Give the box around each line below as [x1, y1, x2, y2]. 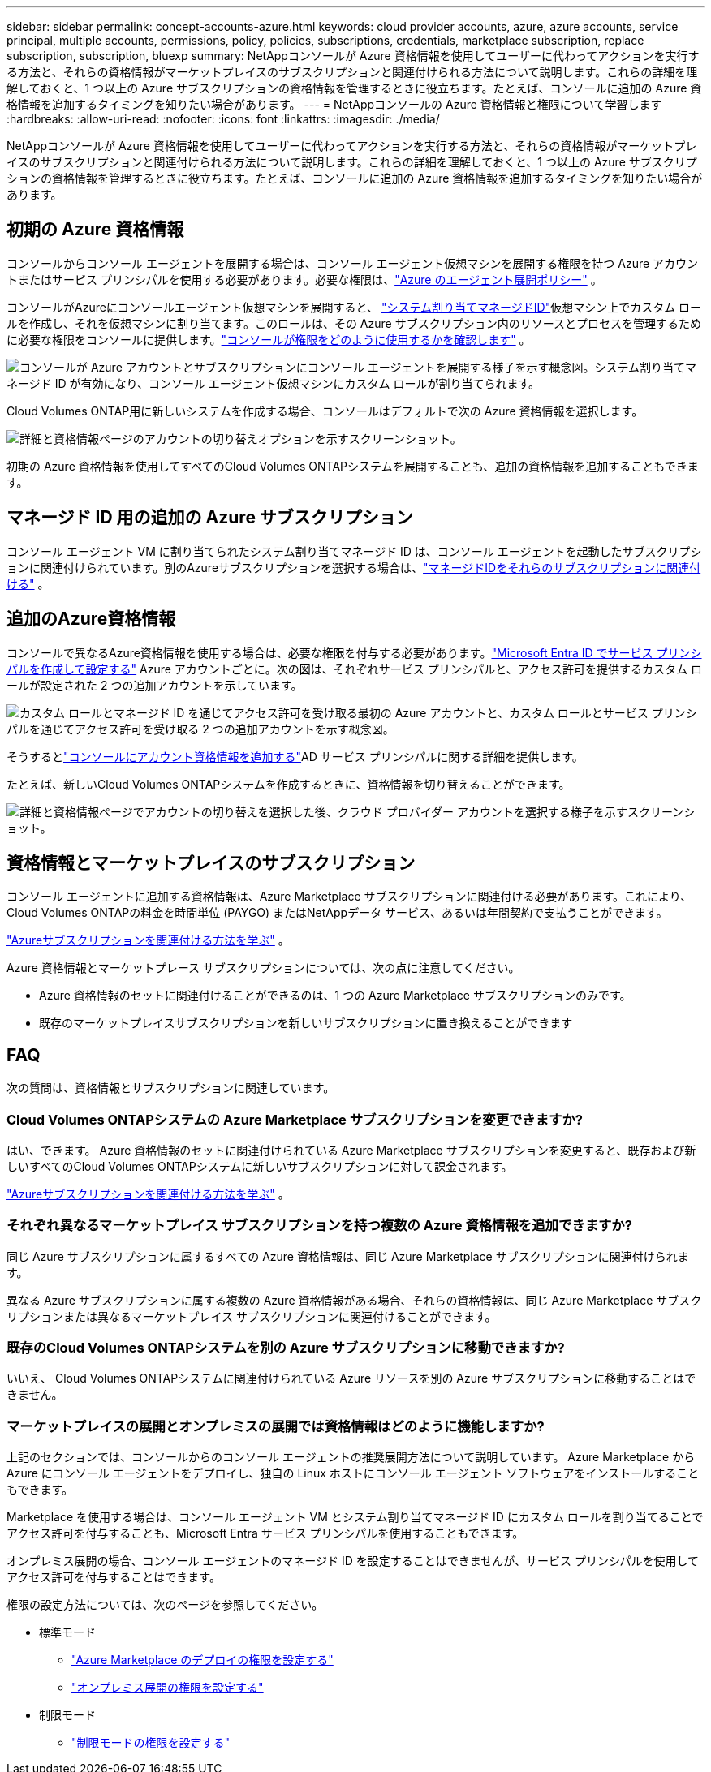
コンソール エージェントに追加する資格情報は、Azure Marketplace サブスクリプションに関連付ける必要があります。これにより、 [6, 889, 692, 904]
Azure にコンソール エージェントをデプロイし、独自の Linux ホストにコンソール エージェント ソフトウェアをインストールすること [6, 1466, 700, 1481]
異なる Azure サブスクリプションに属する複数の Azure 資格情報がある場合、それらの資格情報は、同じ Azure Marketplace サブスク [6, 1292, 702, 1307]
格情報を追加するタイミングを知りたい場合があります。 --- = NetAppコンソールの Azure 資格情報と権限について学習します [6, 97, 662, 111]
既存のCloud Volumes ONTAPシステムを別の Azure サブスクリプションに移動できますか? [6, 1340, 565, 1357]
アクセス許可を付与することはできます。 [6, 1570, 221, 1585]
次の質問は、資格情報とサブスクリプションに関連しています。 [6, 1081, 335, 1095]
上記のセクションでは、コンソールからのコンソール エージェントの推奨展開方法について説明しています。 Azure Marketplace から [6, 1450, 696, 1464]
